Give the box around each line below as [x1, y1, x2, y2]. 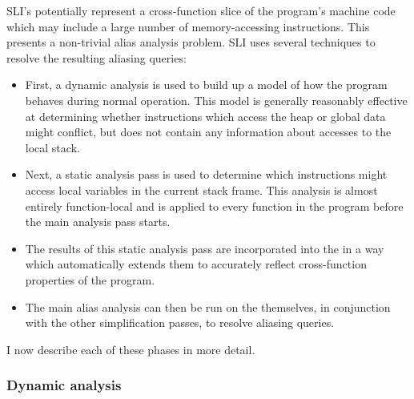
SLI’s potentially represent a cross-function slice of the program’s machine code [6, 2, 396, 18]
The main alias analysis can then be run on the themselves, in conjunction [25, 298, 391, 315]
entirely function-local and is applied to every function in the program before [25, 197, 404, 214]
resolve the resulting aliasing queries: [6, 49, 187, 66]
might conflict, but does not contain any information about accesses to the [25, 123, 392, 140]
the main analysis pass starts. [25, 213, 171, 230]
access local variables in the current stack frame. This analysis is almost [25, 181, 378, 198]
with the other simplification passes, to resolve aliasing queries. [25, 314, 335, 331]
